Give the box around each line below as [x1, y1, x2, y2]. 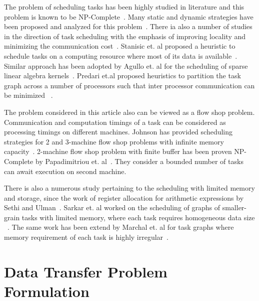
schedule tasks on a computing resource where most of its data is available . [4, 50, 237, 61]
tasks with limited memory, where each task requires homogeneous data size [21, 212, 255, 222]
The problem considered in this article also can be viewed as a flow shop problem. [4, 106, 255, 117]
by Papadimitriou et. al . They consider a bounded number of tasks [35, 156, 243, 166]
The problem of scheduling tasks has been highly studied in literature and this [4, 2, 244, 12]
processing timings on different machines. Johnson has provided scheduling [4, 126, 233, 137]
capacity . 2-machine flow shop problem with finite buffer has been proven [4, 146, 232, 157]
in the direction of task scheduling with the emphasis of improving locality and [4, 31, 246, 41]
